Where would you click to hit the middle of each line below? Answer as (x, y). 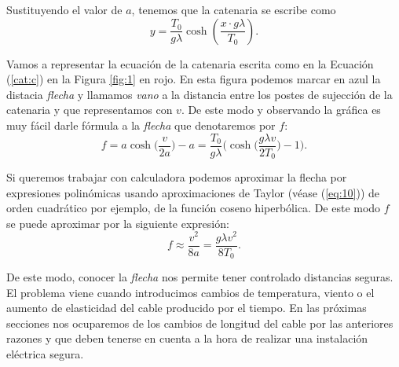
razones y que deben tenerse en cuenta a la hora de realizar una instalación (187, 338)
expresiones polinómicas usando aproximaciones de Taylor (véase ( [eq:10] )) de (193, 192)
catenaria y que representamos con (90, 110)
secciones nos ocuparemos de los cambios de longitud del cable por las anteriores (200, 323)
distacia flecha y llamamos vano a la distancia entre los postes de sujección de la (199, 94)
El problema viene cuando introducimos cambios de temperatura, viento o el (190, 292)
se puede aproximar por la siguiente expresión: (118, 223)
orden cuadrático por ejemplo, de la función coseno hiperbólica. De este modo (194, 208)
